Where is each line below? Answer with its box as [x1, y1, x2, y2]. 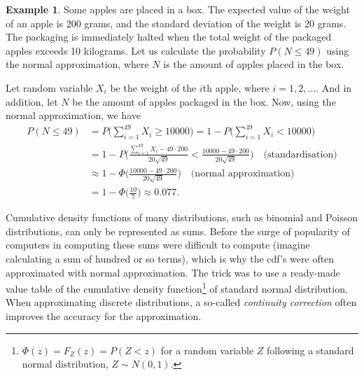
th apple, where [202, 80, 269, 95]
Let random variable [6, 80, 93, 95]
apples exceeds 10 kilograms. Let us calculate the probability [6, 43, 266, 57]
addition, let [6, 94, 58, 109]
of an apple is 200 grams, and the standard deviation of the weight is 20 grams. [6, 15, 346, 30]
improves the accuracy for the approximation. [6, 309, 202, 323]
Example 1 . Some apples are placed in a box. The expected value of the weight [6, 2, 350, 16]
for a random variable [160, 342, 254, 357]
